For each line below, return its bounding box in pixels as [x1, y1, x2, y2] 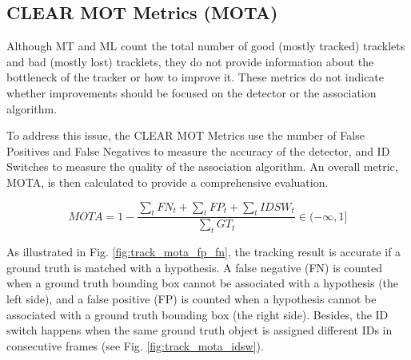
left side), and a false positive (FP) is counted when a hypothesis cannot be [6, 290, 377, 307]
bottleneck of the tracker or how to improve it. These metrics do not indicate [6, 69, 385, 85]
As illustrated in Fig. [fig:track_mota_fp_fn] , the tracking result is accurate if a [6, 243, 401, 260]
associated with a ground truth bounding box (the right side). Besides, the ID [6, 306, 389, 322]
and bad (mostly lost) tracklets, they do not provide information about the [6, 53, 374, 69]
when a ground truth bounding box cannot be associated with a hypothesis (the [6, 275, 399, 291]
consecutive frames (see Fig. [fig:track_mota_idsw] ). [6, 337, 264, 354]
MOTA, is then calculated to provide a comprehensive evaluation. [6, 173, 329, 190]
